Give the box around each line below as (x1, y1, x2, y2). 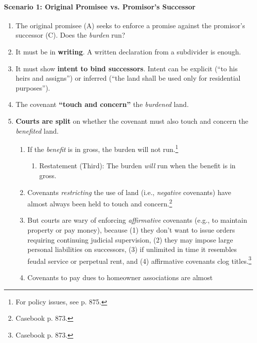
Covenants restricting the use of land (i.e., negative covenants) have (27, 187, 231, 197)
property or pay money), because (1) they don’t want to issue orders (27, 225, 235, 235)
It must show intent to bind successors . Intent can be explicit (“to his (15, 63, 238, 73)
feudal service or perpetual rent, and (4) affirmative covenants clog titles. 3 (27, 254, 252, 266)
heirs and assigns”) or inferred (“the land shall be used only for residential (15, 73, 241, 83)
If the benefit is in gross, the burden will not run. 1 (27, 143, 178, 154)
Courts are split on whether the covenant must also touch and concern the (15, 115, 249, 126)
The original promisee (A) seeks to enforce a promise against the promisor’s (15, 20, 245, 30)
